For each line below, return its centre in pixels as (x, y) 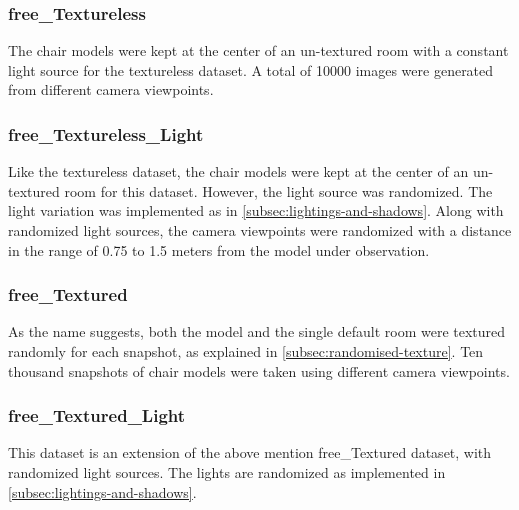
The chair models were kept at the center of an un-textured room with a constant (258, 50)
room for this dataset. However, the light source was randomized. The (278, 190)
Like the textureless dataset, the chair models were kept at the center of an (238, 171)
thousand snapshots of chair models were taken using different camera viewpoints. (259, 370)
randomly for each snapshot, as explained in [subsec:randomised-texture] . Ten (246, 351)
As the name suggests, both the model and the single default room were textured (257, 331)
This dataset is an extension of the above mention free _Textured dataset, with (250, 452)
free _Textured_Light (97, 415)
